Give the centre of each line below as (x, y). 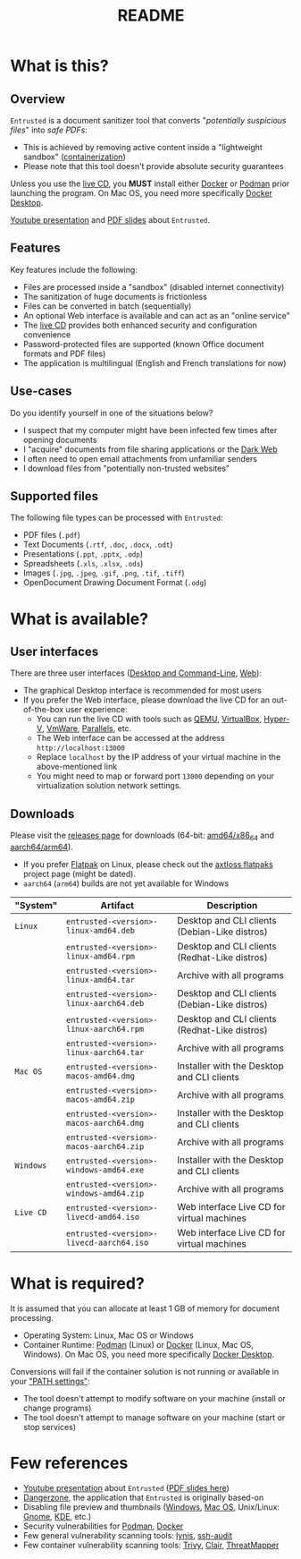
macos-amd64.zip (100, 1100)
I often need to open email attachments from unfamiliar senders (140, 458)
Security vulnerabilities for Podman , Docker (103, 1526)
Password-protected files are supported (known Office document (143, 344)
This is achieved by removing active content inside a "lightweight (142, 147)
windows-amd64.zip (105, 1194)
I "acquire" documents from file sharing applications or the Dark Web (150, 449)
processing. (32, 1317)
